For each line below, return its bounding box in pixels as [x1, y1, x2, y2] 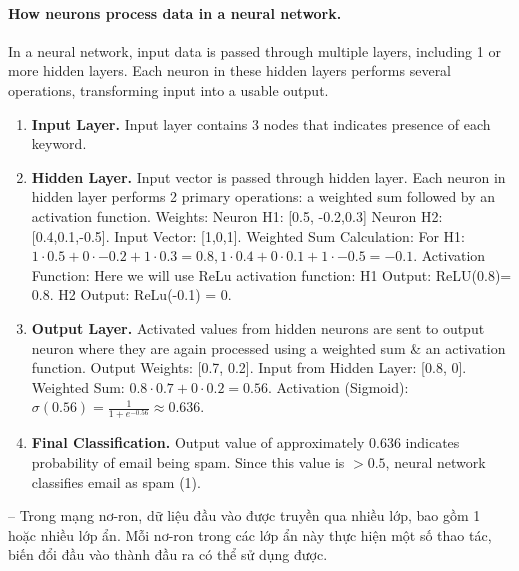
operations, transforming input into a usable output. [8, 79, 329, 100]
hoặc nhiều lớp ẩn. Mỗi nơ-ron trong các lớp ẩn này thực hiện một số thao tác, [8, 524, 492, 545]
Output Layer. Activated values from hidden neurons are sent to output [31, 317, 485, 338]
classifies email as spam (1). [31, 471, 201, 492]
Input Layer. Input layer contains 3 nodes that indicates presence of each [31, 113, 491, 134]
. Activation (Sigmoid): [267, 376, 409, 397]
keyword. [31, 133, 87, 154]
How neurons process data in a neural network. [8, 2, 342, 23]
